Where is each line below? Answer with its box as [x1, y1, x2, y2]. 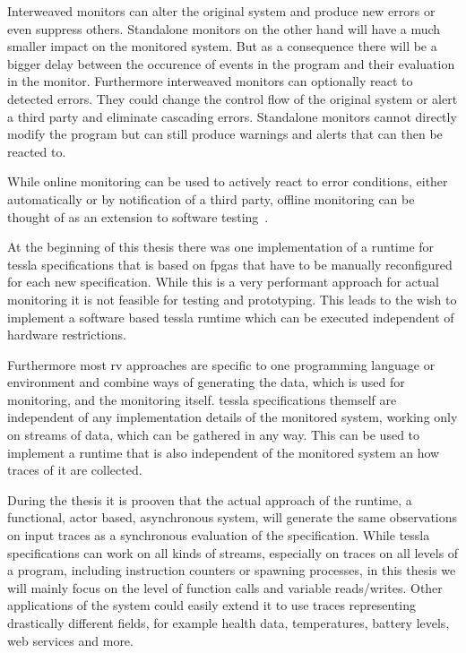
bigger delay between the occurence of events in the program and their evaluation [7, 54, 455, 73]
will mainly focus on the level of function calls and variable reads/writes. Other [7, 578, 443, 597]
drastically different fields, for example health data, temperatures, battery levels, [7, 614, 450, 632]
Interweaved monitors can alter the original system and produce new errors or [7, 2, 436, 20]
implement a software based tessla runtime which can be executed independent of [7, 307, 454, 326]
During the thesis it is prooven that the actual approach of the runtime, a [7, 490, 412, 509]
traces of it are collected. [7, 460, 142, 479]
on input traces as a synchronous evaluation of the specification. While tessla [7, 526, 430, 545]
